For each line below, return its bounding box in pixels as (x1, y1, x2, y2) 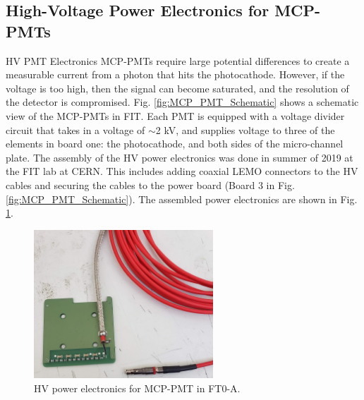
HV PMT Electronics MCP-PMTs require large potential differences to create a (6, 53, 350, 68)
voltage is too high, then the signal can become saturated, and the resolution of (6, 80, 349, 95)
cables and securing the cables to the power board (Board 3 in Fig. (6, 177, 295, 192)
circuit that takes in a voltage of (6, 122, 145, 137)
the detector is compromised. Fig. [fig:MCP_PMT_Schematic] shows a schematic (6, 95, 359, 109)
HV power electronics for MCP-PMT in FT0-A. (34, 380, 241, 395)
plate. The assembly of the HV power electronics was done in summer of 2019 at (6, 150, 353, 164)
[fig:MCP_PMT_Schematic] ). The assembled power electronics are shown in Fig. (6, 191, 358, 206)
